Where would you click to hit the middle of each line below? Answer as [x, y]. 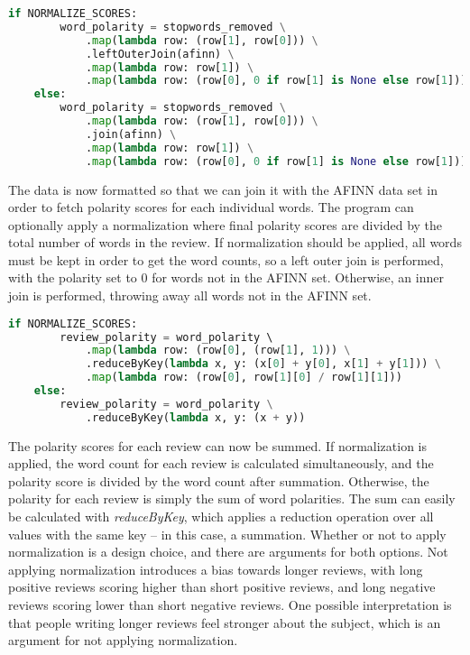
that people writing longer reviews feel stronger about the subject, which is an [225, 622]
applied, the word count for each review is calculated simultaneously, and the [221, 463]
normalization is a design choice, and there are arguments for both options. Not [228, 552]
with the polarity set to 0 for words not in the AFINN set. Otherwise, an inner [226, 277]
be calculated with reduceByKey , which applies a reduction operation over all [221, 517]
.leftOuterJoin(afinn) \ [160, 54]
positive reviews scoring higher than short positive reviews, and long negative [222, 587]
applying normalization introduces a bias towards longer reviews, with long [216, 569]
